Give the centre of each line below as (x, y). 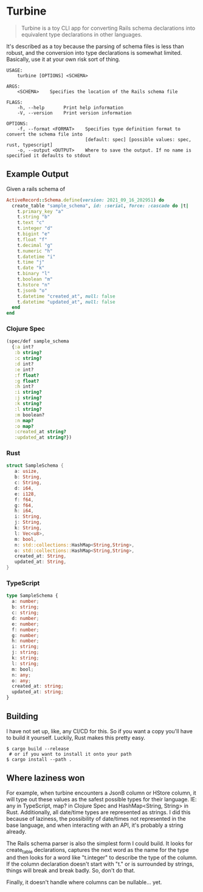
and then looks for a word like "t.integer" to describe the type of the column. (102, 858)
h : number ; (26, 641)
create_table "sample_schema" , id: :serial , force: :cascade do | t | (100, 206)
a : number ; (26, 601)
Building (22, 716)
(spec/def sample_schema (38, 341)
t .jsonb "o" (32, 290)
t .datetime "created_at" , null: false (66, 296)
